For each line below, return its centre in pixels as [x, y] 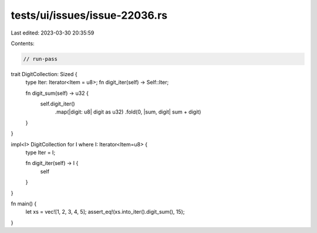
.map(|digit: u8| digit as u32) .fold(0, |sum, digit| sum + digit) [128, 112]
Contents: [23, 43]
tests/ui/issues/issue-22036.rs [89, 15]
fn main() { [24, 203]
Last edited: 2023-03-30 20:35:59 [53, 33]
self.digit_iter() [58, 104]
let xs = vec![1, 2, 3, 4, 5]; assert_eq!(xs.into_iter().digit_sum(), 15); [105, 212]
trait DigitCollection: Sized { [44, 74]
